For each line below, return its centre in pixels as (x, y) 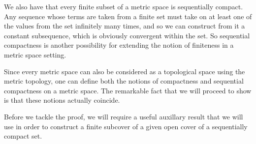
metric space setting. (35, 54)
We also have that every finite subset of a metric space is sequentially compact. (124, 6)
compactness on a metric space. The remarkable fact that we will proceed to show (128, 90)
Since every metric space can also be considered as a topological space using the (125, 71)
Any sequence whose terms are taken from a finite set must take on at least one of (128, 16)
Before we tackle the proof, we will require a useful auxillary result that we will (124, 116)
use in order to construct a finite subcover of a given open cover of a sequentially (126, 126)
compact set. (23, 136)
